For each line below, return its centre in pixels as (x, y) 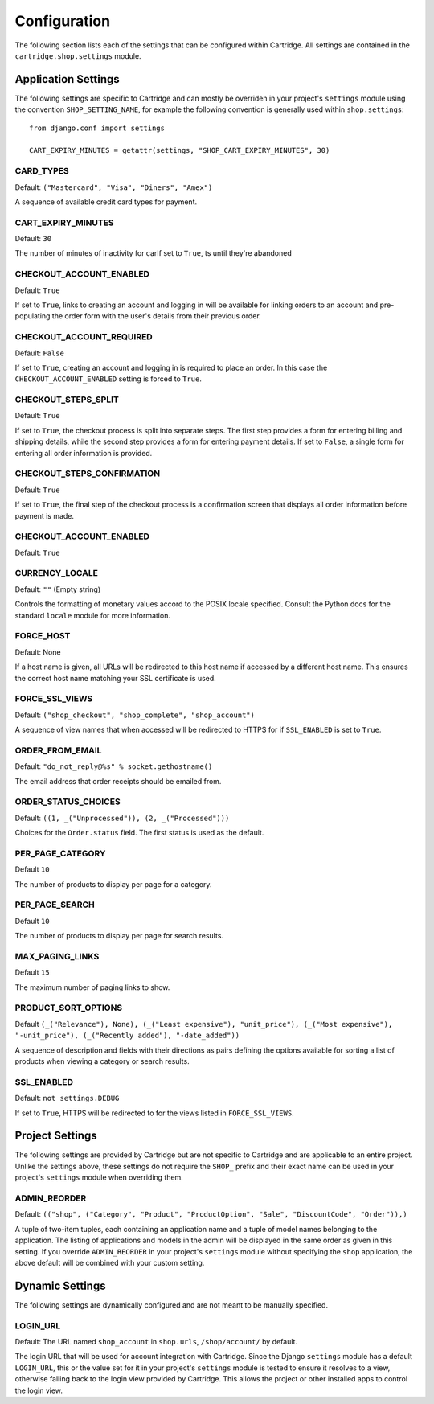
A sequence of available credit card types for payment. (106, 202)
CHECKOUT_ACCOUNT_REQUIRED (84, 337)
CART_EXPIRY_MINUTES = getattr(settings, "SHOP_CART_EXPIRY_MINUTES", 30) (180, 150)
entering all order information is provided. (84, 453)
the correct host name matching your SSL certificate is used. (115, 678)
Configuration (63, 21)
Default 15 (32, 972)
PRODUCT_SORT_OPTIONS (69, 1008)
